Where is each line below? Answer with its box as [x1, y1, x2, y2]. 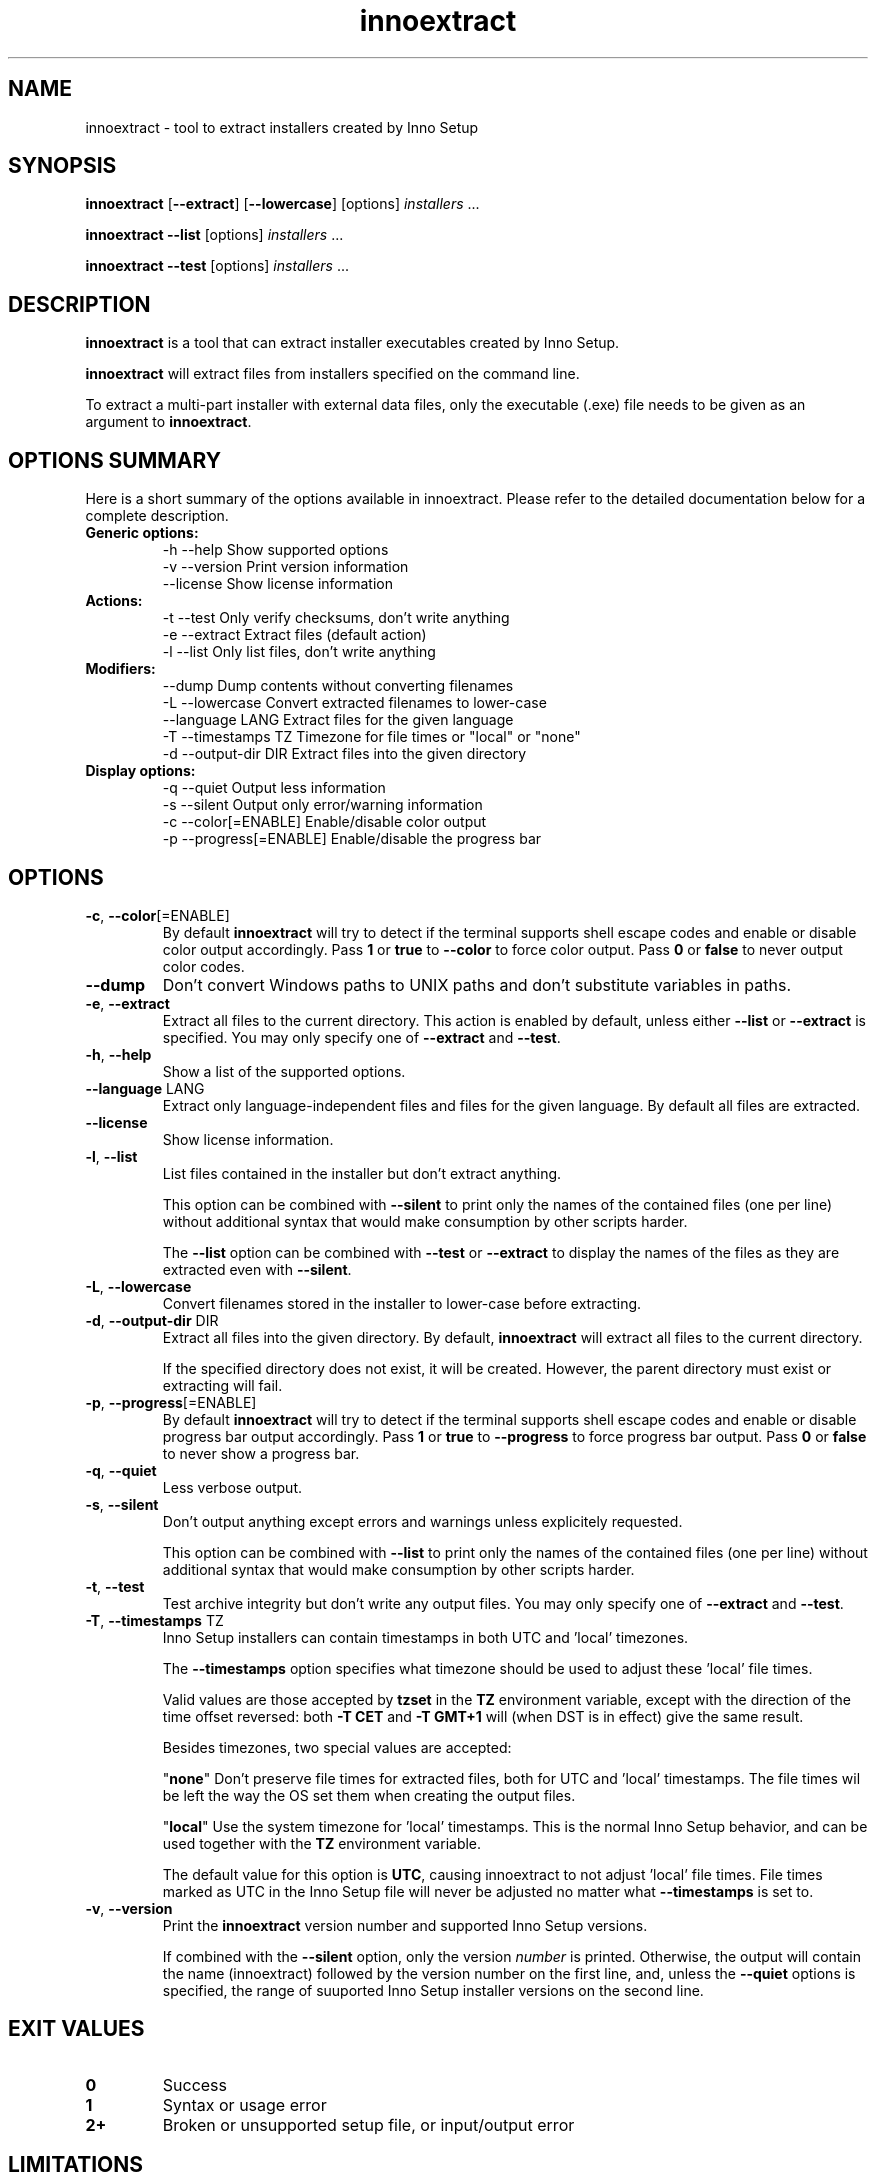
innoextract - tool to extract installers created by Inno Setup [85, 118, 479, 136]
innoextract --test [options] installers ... [85, 257, 350, 275]
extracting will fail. [162, 1376, 283, 1394]
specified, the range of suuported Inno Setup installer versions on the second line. [162, 1981, 704, 1999]
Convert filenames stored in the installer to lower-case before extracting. [162, 1294, 642, 1312]
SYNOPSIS [8, 153, 117, 179]
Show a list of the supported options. [162, 1062, 406, 1080]
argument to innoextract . [85, 413, 252, 431]
